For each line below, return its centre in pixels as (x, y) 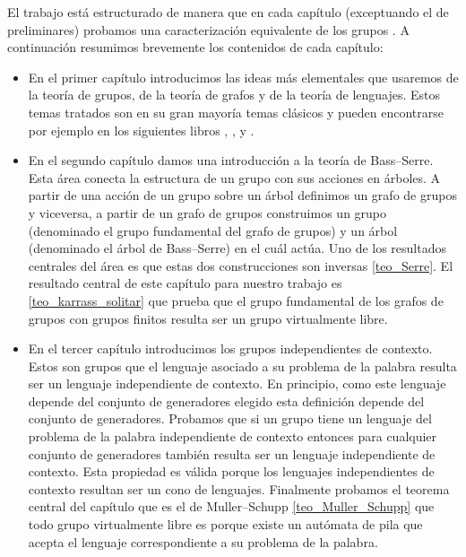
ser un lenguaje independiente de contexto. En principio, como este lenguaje (237, 383)
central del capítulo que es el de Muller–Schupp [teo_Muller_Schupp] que (231, 506)
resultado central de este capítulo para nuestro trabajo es (185, 283)
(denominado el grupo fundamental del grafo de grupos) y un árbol (213, 230)
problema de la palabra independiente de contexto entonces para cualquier (233, 436)
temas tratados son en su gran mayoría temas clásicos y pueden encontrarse (236, 112)
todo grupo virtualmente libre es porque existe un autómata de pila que (225, 524)
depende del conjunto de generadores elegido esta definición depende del (226, 400)
